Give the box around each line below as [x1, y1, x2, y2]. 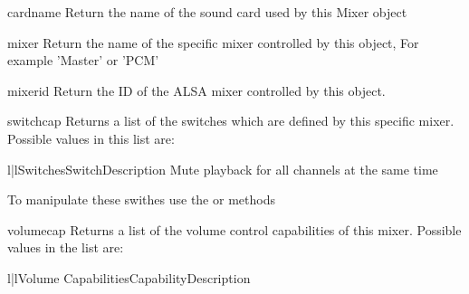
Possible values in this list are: [7, 128, 175, 147]
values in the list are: [7, 238, 124, 257]
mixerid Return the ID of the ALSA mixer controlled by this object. [7, 81, 386, 100]
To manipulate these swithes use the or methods [7, 190, 275, 209]
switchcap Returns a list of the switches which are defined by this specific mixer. [7, 111, 455, 130]
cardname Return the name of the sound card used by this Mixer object [7, 3, 407, 21]
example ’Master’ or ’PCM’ [7, 51, 159, 70]
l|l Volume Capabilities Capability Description [7, 268, 251, 287]
